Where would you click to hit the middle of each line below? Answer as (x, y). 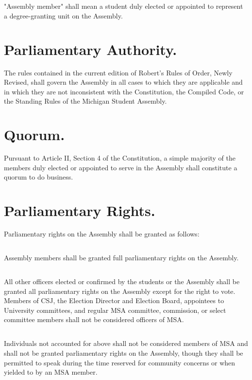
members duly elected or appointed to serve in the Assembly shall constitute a (121, 167)
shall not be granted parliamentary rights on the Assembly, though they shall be (124, 353)
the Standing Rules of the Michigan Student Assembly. (85, 101)
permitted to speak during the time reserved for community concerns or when (120, 362)
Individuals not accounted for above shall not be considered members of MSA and (126, 343)
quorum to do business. (39, 177)
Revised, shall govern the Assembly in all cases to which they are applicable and (123, 82)
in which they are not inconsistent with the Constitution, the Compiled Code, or (124, 91)
